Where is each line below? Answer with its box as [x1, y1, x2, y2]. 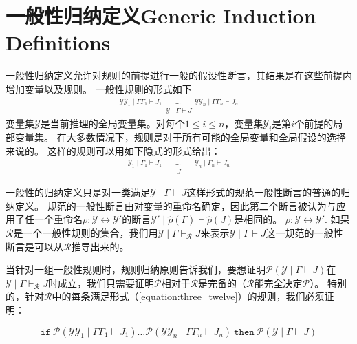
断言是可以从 [6, 239, 63, 253]
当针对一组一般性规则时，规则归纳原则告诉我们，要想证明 [6, 262, 266, 277]
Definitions [6, 28, 111, 56]
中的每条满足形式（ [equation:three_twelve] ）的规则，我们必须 [52, 289, 325, 303]
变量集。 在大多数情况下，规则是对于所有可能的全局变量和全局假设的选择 [14, 129, 346, 144]
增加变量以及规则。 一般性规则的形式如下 [6, 81, 192, 96]
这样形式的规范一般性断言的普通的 [186, 185, 341, 200]
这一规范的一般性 [266, 226, 343, 239]
